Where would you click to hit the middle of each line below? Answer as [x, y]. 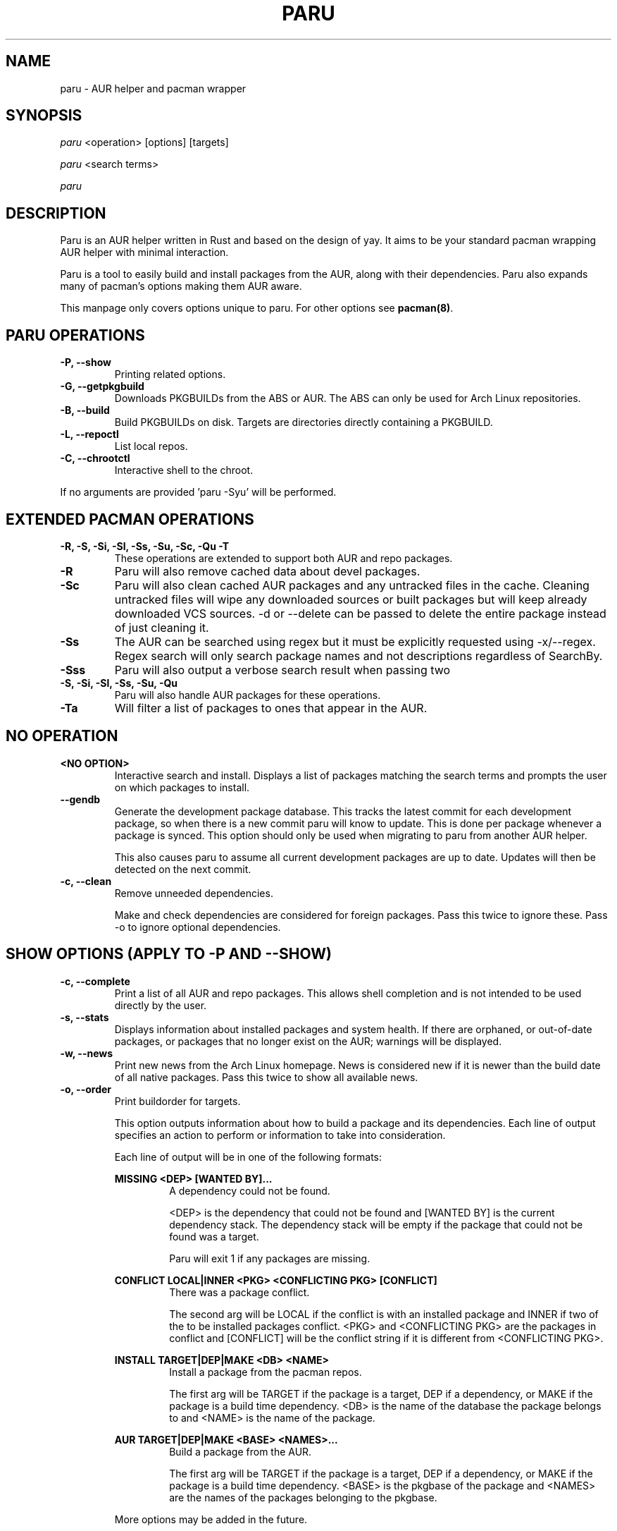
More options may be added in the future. [211, 1519]
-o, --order [86, 1089]
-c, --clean [86, 881]
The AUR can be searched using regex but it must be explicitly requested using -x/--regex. [355, 641]
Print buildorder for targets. [177, 1101]
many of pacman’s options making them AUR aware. [181, 286]
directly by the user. [161, 1005]
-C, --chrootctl [95, 458]
